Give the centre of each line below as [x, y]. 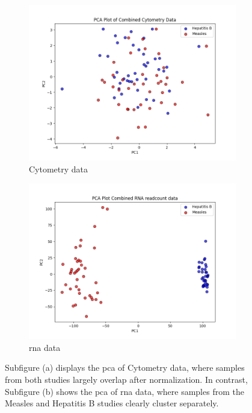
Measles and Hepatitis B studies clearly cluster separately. [112, 403]
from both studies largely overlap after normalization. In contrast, [126, 379]
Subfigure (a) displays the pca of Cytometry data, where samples [125, 367]
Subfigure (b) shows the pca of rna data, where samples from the [124, 391]
